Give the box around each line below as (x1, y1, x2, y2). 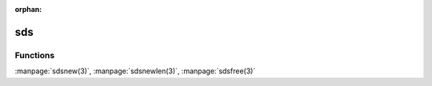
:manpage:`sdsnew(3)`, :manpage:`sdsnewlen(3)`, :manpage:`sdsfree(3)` (14, 66, 256, 76)
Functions (14, 49, 55, 61)
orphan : (14, 5, 42, 14)
